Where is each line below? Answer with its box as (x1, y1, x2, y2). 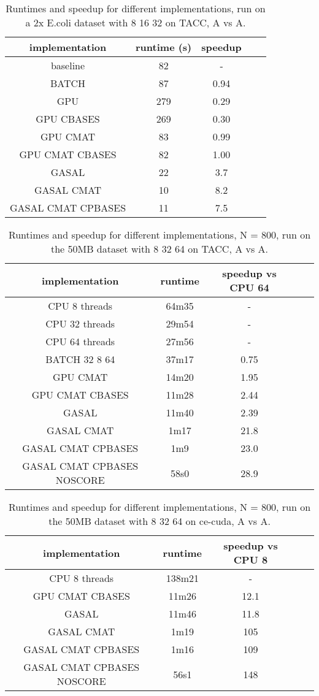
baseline (50, 58, 85, 72)
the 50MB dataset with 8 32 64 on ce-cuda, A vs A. (48, 514, 271, 528)
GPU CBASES (36, 112, 100, 126)
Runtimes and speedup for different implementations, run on (6, 1, 266, 15)
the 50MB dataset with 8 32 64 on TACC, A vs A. (50, 242, 269, 256)
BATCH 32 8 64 (45, 352, 115, 366)
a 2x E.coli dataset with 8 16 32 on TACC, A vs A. (25, 15, 246, 29)
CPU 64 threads (45, 334, 115, 348)
